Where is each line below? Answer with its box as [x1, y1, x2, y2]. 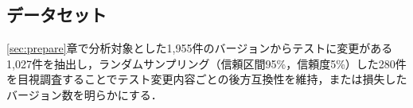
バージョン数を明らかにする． [6, 86, 162, 102]
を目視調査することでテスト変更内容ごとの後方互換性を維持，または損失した [6, 71, 407, 87]
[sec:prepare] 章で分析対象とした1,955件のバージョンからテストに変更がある [6, 40, 393, 56]
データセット [6, 2, 107, 27]
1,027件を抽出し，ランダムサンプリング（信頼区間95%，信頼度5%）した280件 [6, 55, 407, 71]
